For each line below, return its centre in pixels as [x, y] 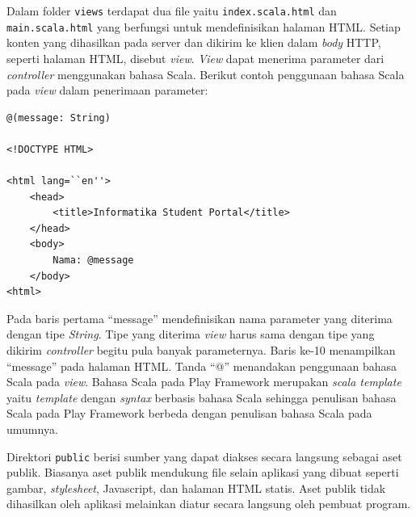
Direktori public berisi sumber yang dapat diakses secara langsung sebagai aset [204, 456]
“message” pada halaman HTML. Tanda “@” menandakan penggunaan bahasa [202, 366]
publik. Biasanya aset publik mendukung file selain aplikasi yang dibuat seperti [203, 472]
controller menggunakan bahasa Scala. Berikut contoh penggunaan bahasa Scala [206, 74]
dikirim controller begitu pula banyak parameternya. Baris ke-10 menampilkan [201, 350]
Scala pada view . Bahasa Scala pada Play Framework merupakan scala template [204, 382]
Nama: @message [93, 261]
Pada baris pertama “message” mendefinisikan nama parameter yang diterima [200, 318]
